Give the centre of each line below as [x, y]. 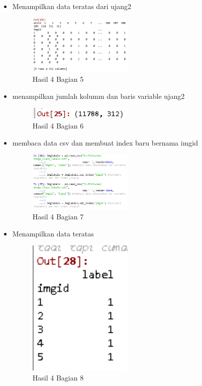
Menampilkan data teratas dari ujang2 [72, 6]
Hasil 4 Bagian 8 [58, 377]
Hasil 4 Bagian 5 [58, 79]
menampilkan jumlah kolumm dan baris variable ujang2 [98, 96]
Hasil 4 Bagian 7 [58, 217]
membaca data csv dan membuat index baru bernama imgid [105, 142]
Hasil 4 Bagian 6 [58, 126]
